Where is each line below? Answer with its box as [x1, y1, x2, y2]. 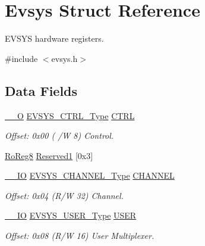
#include [5, 52, 38, 64]
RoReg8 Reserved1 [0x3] [5, 149, 93, 161]
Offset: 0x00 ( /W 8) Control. [5, 129, 114, 142]
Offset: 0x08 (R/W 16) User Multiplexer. [5, 229, 154, 242]
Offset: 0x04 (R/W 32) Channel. [5, 189, 124, 201]
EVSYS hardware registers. [5, 32, 104, 45]
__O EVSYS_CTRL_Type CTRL [5, 109, 135, 122]
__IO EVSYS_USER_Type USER [5, 209, 137, 222]
